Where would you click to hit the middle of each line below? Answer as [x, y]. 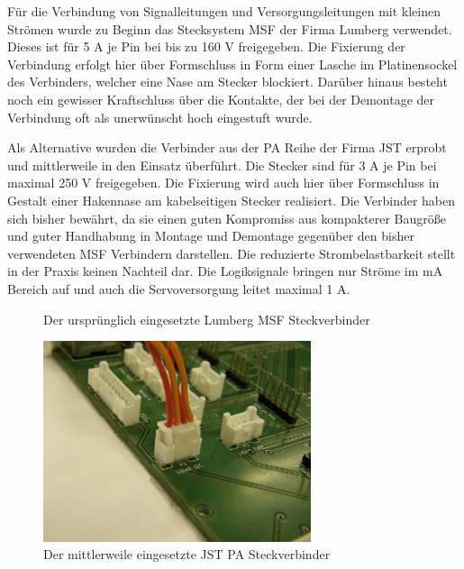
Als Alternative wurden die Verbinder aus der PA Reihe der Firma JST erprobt [227, 147]
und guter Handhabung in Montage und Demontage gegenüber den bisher [211, 236]
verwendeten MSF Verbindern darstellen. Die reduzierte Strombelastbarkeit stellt [232, 253]
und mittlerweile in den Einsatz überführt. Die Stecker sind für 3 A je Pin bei [222, 165]
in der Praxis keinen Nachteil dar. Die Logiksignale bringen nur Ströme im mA [225, 271]
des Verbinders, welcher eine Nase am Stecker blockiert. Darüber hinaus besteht [227, 82]
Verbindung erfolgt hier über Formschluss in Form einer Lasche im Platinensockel [232, 64]
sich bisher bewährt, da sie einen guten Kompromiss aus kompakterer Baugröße [227, 218]
